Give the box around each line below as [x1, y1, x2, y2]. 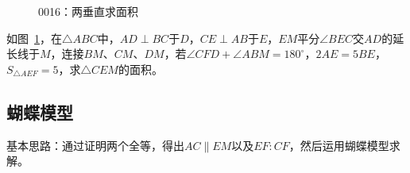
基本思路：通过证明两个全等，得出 [6, 136, 184, 153]
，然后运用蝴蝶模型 [288, 136, 389, 153]
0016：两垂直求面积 [38, 3, 138, 19]
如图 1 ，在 [6, 29, 62, 46]
